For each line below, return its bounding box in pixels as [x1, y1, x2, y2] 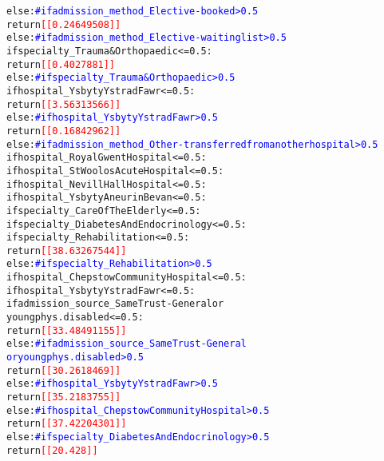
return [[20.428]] [6, 444, 98, 456]
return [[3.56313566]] [6, 98, 121, 110]
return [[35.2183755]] [6, 391, 121, 403]
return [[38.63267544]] [6, 244, 127, 256]
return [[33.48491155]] [6, 324, 127, 336]
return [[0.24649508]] [6, 18, 121, 30]
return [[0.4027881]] [6, 58, 116, 70]
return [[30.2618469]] [6, 364, 121, 376]
